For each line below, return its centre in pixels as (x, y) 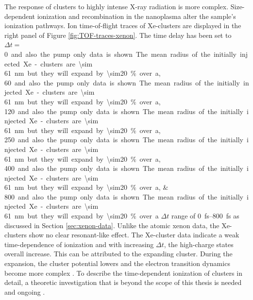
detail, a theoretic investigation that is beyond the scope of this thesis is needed (123, 282)
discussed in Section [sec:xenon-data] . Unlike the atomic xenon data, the (112, 225)
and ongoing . (25, 292)
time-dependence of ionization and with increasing (79, 244)
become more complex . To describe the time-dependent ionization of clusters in (123, 273)
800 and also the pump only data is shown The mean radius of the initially (124, 196)
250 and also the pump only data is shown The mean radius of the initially (124, 140)
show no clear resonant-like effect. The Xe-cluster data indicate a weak (134, 235)
